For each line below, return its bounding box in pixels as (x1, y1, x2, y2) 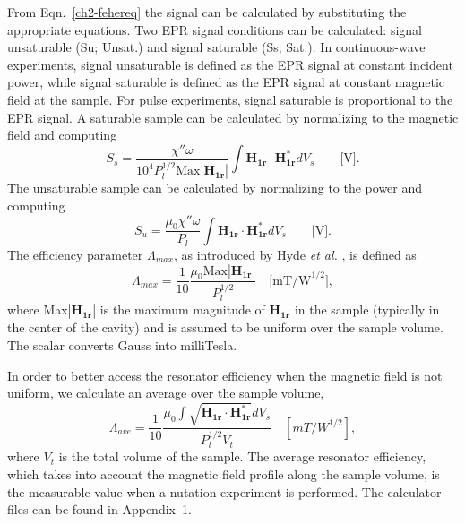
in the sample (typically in (294, 300, 440, 319)
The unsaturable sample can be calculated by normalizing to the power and (7, 178, 423, 197)
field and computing (7, 125, 117, 144)
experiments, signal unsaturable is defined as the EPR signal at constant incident (7, 55, 453, 73)
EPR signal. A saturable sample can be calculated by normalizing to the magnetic (7, 107, 459, 126)
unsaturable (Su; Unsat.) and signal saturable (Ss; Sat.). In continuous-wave (7, 38, 426, 56)
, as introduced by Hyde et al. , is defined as (173, 245, 417, 263)
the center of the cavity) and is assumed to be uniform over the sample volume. (7, 318, 443, 337)
